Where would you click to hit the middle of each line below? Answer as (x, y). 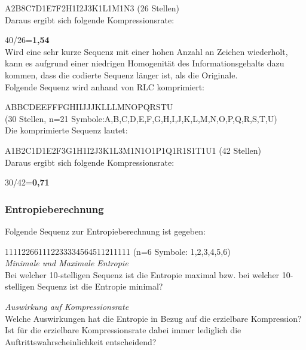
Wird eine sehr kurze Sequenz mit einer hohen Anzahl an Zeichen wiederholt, (146, 51)
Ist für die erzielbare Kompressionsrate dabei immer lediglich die (123, 330)
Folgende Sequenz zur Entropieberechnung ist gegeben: (105, 231)
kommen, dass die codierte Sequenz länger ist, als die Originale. (121, 74)
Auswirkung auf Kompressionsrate (67, 306)
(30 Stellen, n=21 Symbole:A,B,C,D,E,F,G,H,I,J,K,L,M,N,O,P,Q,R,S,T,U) (141, 118)
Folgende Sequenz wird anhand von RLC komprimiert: (105, 86)
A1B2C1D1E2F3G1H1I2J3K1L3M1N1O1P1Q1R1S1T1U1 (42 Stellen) (133, 150)
